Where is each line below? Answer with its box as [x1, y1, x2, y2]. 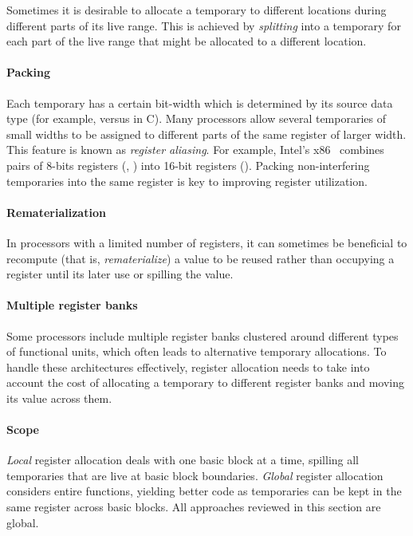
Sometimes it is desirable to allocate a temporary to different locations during [6, 2, 387, 18]
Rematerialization [6, 203, 106, 220]
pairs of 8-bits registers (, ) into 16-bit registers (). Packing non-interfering [6, 156, 370, 173]
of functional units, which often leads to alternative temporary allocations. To [6, 343, 387, 360]
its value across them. [6, 389, 112, 406]
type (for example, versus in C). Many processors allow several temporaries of [6, 110, 386, 127]
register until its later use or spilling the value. [6, 266, 234, 282]
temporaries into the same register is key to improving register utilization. [6, 172, 368, 189]
